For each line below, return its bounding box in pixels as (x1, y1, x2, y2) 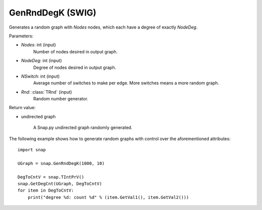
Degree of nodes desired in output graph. (33, 65, 116, 70)
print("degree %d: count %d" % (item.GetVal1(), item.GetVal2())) (27, 194, 189, 200)
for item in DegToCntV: (17, 188, 74, 194)
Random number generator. (33, 96, 88, 102)
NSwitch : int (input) (21, 73, 60, 79)
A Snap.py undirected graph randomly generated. (33, 125, 133, 130)
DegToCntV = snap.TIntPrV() (17, 174, 84, 179)
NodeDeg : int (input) (21, 58, 62, 64)
